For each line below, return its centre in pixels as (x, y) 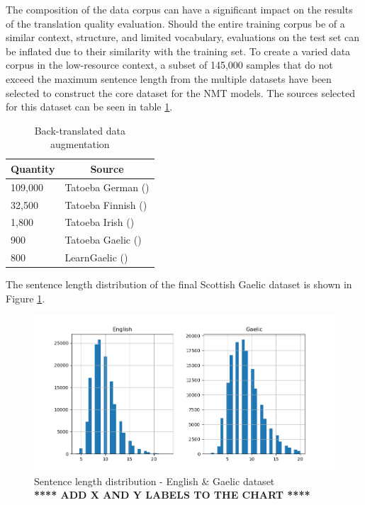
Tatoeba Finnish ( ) (106, 204)
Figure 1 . (26, 298)
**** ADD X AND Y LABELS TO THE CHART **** (172, 495)
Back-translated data (80, 130)
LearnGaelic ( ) (96, 257)
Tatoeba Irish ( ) (100, 222)
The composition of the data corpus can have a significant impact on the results (179, 9)
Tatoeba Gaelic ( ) (103, 240)
